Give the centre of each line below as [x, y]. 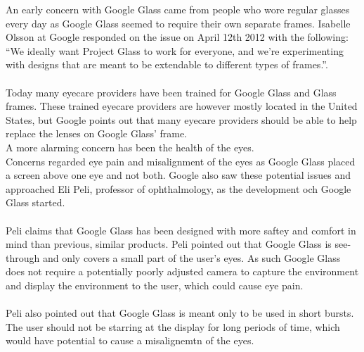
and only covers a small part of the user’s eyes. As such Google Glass [191, 257]
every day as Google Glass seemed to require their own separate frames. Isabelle [178, 23]
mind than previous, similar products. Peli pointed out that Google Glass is [169, 244]
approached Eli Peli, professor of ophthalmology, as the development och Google [178, 188]
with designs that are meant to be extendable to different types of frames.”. [167, 64]
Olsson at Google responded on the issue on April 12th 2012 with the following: [177, 37]
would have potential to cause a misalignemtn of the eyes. [130, 340]
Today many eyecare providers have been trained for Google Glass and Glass [171, 92]
